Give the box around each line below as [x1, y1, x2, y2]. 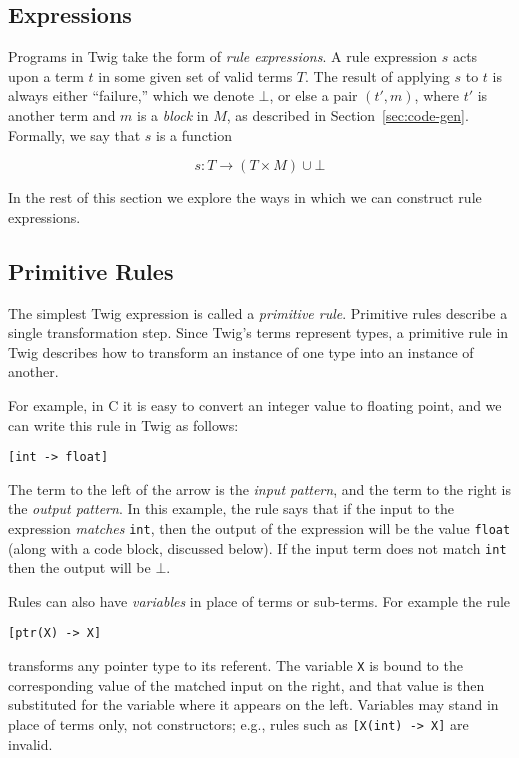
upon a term [8, 65, 84, 86]
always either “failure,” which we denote [8, 85, 254, 106]
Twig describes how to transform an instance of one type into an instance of [8, 341, 474, 362]
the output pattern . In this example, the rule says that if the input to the [8, 498, 454, 519]
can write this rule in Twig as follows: [8, 414, 239, 435]
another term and [8, 104, 116, 125]
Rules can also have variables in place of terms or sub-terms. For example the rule [8, 590, 511, 611]
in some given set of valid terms [98, 65, 293, 86]
